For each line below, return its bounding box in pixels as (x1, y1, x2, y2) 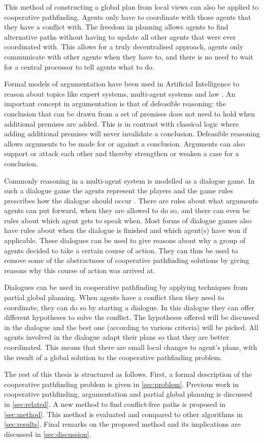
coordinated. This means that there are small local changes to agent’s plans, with (4, 342, 257, 352)
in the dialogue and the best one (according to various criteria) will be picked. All (4, 321, 258, 332)
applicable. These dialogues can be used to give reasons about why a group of (4, 235, 246, 246)
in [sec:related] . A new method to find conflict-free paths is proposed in (4, 398, 225, 409)
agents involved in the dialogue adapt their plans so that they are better (4, 332, 229, 342)
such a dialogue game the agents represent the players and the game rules (4, 185, 233, 196)
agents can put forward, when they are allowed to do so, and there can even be (4, 205, 250, 216)
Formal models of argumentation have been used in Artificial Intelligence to (4, 78, 240, 89)
